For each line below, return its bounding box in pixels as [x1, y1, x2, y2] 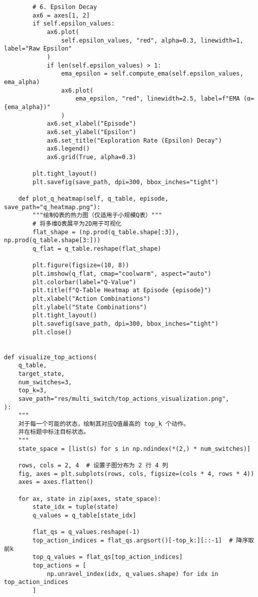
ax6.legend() [46, 145, 90, 153]
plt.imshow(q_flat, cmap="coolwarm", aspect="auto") [32, 270, 212, 277]
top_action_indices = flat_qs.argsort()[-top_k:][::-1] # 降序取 [32, 537, 255, 544]
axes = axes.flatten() [18, 478, 93, 486]
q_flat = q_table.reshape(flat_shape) [32, 245, 161, 253]
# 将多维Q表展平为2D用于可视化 [32, 220, 122, 228]
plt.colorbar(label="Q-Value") [32, 278, 136, 286]
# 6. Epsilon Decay [32, 4, 97, 11]
